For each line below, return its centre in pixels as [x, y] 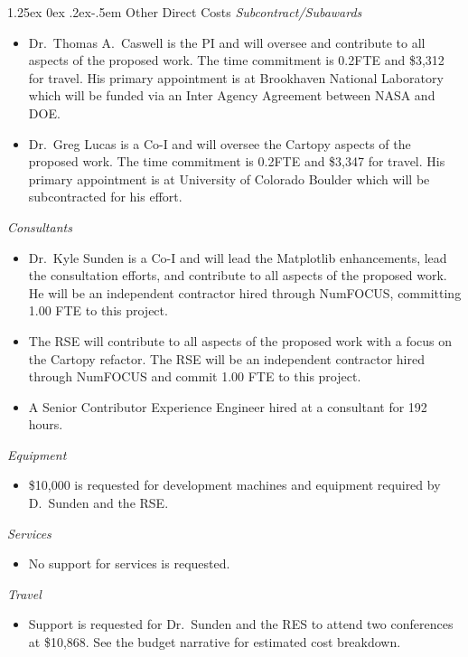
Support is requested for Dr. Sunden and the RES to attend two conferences [241, 624]
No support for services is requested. [129, 563]
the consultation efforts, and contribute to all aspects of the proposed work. [238, 275]
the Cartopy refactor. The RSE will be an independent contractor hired [226, 358]
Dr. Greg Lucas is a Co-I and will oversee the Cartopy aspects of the [220, 143]
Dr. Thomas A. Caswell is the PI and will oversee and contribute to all [227, 42]
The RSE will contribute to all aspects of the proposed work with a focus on [240, 340]
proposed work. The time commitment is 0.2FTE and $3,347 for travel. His [237, 161]
